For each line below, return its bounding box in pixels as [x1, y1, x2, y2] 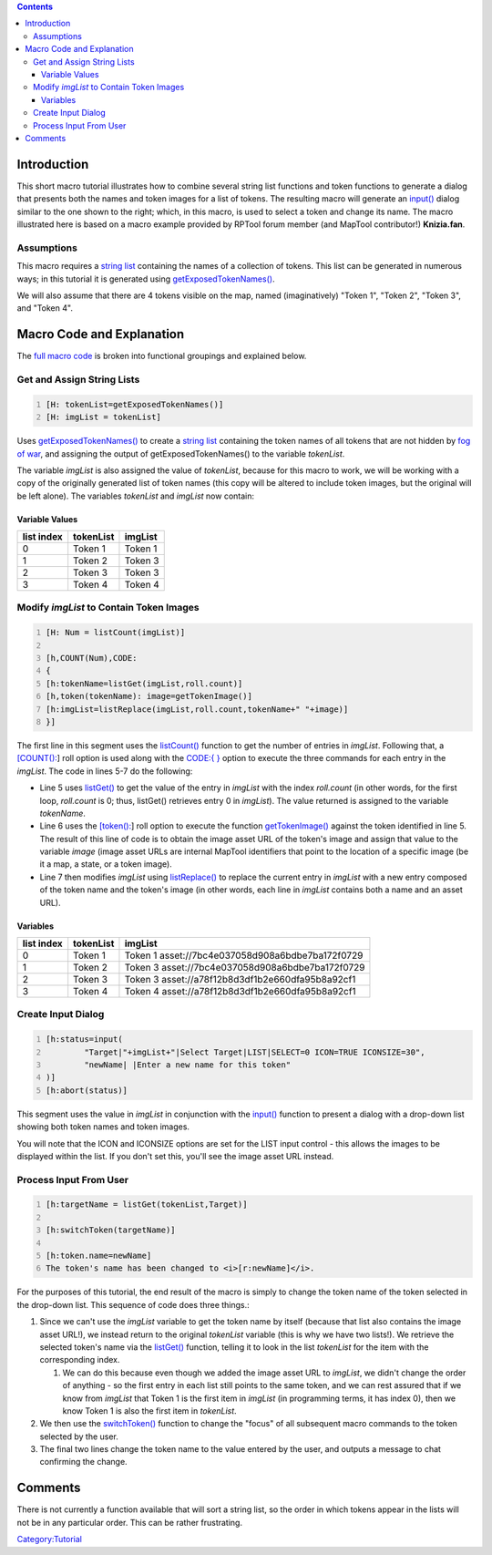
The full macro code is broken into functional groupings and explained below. [16, 351, 307, 362]
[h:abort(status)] [46, 1085, 128, 1096]
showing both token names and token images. [16, 1121, 190, 1132]
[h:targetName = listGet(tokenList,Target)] [46, 1200, 248, 1210]
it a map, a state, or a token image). [39, 859, 172, 870]
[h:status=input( [46, 1035, 123, 1045]
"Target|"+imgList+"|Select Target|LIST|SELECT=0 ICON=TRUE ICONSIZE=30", [83, 1046, 425, 1057]
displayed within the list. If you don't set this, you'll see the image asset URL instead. [16, 1150, 334, 1161]
